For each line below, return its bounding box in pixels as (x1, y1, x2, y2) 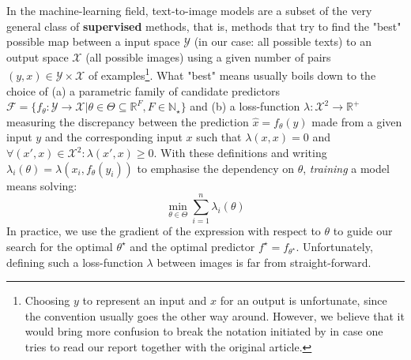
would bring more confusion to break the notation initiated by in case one (25, 323, 383, 339)
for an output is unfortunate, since (220, 292, 387, 309)
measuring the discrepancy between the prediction (6, 113, 249, 129)
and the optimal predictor (130, 238, 255, 254)
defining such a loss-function (6, 253, 143, 270)
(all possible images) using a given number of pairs (85, 48, 331, 65)
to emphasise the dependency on (137, 159, 295, 176)
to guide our (333, 223, 393, 239)
